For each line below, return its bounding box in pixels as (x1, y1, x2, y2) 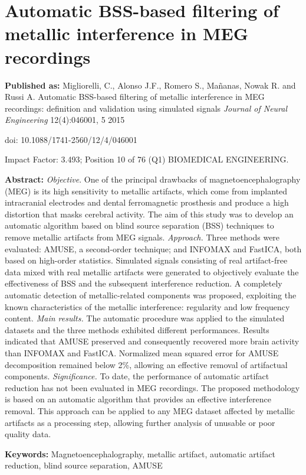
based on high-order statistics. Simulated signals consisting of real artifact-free (5, 254, 288, 266)
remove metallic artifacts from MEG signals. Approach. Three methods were (5, 231, 280, 243)
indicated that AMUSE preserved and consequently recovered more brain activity (5, 335, 300, 347)
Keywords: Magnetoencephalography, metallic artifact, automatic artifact (5, 447, 275, 460)
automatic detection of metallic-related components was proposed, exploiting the (5, 289, 297, 301)
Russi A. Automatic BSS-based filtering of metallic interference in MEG (5, 90, 265, 103)
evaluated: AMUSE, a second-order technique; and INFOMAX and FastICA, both (5, 242, 302, 255)
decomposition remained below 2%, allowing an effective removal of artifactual (5, 358, 288, 370)
